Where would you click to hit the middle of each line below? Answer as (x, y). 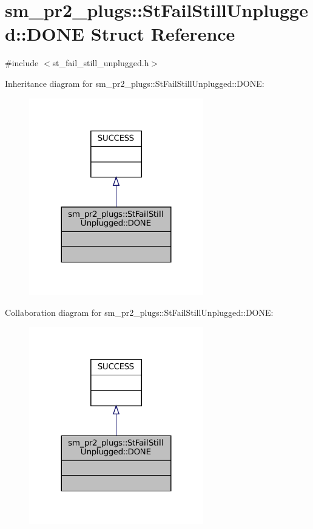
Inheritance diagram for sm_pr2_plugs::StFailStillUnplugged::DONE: (135, 83)
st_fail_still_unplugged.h (101, 63)
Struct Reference (163, 34)
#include (22, 63)
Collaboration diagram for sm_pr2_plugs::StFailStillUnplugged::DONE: (139, 312)
